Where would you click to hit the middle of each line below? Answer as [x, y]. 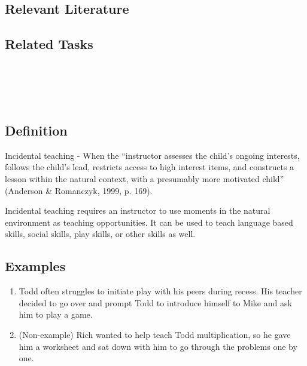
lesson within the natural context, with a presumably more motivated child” [145, 178]
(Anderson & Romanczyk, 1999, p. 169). [79, 190]
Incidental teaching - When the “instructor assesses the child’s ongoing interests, [152, 155]
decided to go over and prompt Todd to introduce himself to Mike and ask [155, 302]
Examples [35, 266]
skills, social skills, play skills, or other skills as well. [100, 234]
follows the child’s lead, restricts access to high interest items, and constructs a [150, 167]
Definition [36, 130]
